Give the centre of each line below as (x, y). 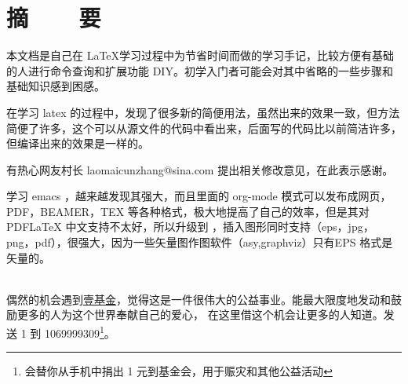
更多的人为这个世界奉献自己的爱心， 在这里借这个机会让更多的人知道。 (200, 315)
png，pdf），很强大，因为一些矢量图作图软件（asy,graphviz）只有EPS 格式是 (200, 242)
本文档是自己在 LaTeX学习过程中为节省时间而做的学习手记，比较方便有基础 (200, 55)
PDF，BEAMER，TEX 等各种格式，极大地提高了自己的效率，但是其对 (188, 211)
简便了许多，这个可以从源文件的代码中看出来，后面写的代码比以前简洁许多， (204, 128)
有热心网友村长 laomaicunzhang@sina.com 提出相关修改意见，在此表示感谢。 (200, 169)
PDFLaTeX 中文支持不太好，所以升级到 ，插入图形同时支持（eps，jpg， (190, 227)
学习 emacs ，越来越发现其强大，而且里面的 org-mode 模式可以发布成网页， (199, 196)
